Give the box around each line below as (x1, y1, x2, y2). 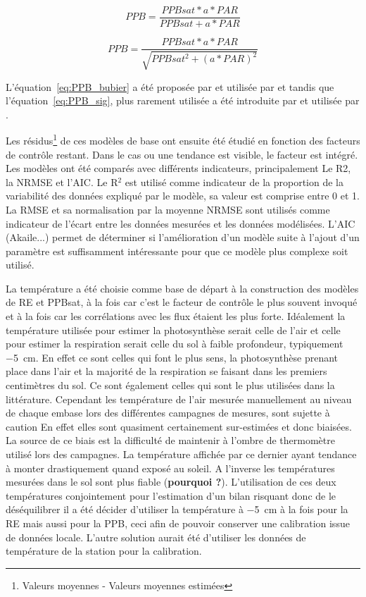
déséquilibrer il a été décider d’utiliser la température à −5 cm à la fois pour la (6, 502, 348, 517)
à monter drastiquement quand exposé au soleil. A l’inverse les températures (6, 460, 335, 475)
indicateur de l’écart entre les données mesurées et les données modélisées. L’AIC (6, 216, 355, 230)
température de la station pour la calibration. (6, 543, 202, 558)
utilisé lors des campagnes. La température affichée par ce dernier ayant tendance (6, 447, 357, 462)
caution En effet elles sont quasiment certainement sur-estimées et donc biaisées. (6, 419, 352, 433)
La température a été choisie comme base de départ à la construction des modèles (6, 281, 359, 295)
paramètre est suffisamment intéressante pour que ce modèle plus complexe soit (6, 243, 348, 258)
